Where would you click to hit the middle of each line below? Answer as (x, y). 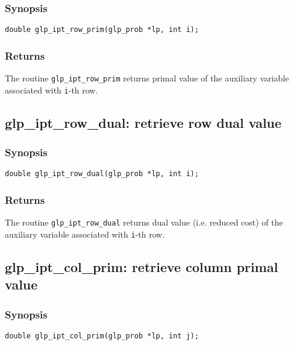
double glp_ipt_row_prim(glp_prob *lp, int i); (102, 30)
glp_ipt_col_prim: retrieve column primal (142, 266)
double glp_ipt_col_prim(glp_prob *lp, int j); (102, 336)
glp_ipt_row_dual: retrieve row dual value (143, 122)
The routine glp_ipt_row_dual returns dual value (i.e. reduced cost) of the (144, 222)
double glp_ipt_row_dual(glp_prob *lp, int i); (102, 174)
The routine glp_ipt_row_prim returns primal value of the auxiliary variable (147, 78)
